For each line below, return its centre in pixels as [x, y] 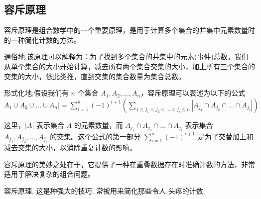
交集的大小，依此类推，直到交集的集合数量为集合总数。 [95, 76]
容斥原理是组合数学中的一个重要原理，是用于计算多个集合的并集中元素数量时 [130, 30]
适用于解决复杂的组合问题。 [49, 174]
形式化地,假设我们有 [36, 93]
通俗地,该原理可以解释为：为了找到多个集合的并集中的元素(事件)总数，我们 [126, 56]
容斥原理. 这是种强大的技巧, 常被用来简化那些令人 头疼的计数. [105, 190]
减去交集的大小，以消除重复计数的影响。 [70, 148]
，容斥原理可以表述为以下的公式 [193, 93]
